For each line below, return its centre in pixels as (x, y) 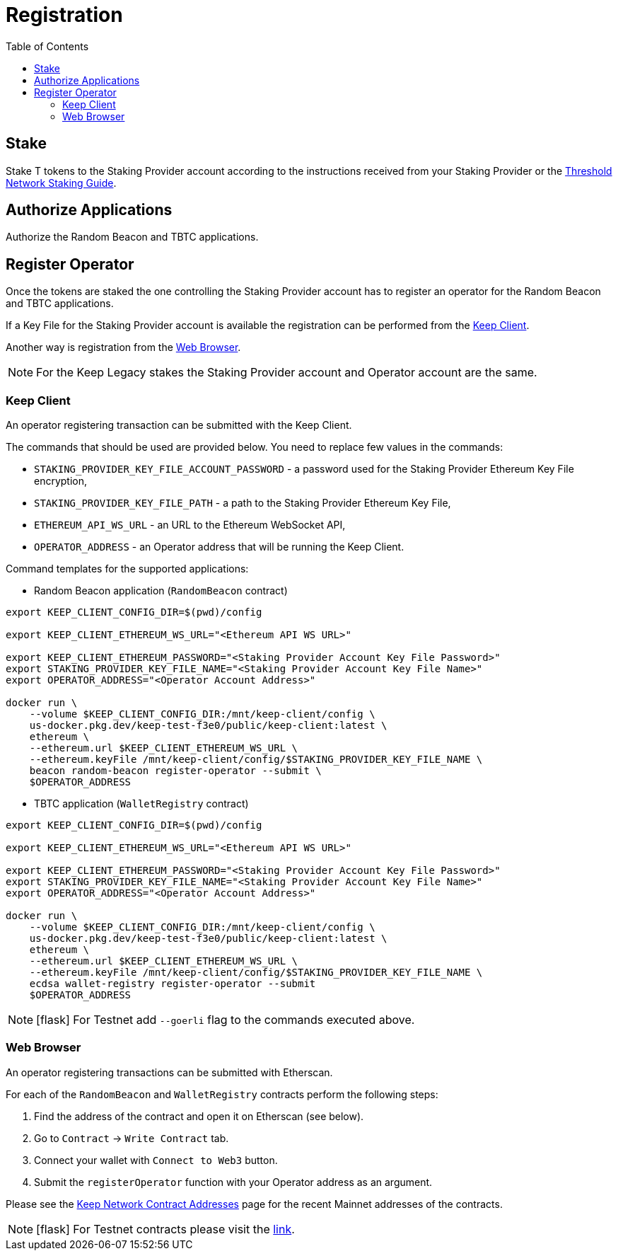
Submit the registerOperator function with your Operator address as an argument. (233, 1182)
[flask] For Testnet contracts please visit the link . (165, 1229)
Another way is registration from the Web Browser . (123, 347)
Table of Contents (47, 46)
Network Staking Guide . (61, 183)
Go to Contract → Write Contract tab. (132, 1138)
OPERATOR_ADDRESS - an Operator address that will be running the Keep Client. (219, 547)
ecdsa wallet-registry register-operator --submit (173, 984)
